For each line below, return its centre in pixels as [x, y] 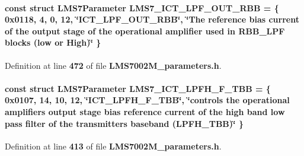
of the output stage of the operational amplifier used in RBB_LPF [145, 31]
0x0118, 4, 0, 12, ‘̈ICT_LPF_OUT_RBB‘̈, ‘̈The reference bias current [152, 19]
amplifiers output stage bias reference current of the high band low [145, 111]
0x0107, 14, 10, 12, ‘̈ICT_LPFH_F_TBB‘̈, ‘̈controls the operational [147, 100]
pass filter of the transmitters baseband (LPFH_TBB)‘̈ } [124, 123]
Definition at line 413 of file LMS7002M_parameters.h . [113, 146]
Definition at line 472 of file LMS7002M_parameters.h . [113, 65]
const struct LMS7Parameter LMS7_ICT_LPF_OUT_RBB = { [142, 7]
